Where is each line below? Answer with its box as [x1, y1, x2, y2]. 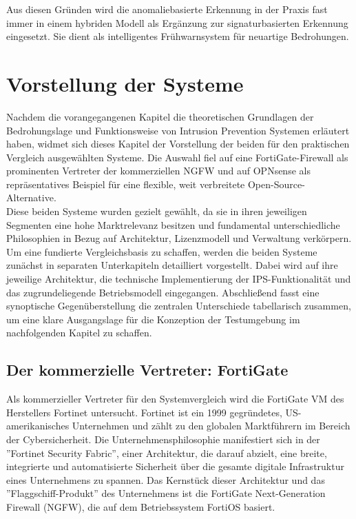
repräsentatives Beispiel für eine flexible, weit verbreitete [6, 176, 245, 191]
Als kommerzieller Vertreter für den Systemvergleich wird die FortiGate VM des [6, 391, 344, 406]
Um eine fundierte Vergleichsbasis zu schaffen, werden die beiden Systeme [6, 244, 317, 258]
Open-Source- [247, 176, 305, 191]
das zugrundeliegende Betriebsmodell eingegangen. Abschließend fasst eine [6, 285, 320, 299]
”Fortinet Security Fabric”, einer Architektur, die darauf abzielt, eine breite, [6, 445, 327, 460]
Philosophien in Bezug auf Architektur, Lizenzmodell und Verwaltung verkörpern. [6, 231, 352, 245]
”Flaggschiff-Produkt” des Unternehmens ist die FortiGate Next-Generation [6, 486, 326, 500]
